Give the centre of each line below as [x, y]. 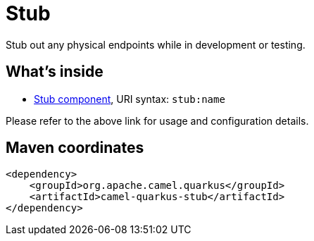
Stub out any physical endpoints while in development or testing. [156, 44]
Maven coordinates [75, 148]
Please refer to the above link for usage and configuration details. [157, 121]
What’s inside [55, 72]
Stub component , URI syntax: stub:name [130, 99]
